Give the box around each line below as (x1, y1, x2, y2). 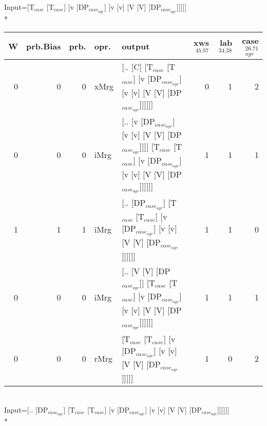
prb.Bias (26, 40, 61, 52)
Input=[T (4, 2, 34, 12)
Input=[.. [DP (4, 404, 48, 415)
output (122, 40, 150, 52)
